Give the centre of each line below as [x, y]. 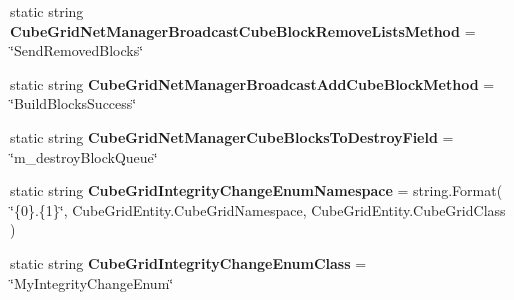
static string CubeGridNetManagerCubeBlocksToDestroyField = [232, 136]
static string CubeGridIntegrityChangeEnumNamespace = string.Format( [256, 190]
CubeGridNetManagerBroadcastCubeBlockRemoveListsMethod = [243, 30]
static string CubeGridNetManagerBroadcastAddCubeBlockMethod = [252, 83]
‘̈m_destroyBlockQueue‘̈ [84, 156]
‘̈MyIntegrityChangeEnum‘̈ [92, 282]
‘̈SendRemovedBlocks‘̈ [77, 50]
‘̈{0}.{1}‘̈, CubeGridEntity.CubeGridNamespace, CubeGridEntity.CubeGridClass [258, 209]
